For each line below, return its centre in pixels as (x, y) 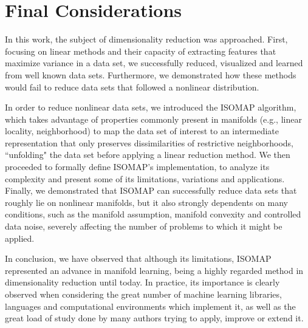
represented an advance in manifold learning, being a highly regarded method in (154, 270)
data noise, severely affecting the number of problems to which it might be (144, 226)
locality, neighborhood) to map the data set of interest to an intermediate (142, 131)
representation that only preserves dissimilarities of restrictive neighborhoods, (149, 142)
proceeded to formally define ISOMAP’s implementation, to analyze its (137, 167)
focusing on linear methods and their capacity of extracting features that (141, 51)
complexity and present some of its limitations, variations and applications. (145, 178)
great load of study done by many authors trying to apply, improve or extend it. (154, 318)
